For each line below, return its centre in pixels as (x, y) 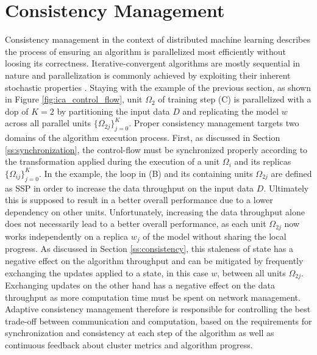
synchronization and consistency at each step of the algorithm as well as (140, 333)
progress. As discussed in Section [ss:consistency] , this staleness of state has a (149, 249)
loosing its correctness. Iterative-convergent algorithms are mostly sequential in (153, 63)
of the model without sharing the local (215, 236)
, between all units (251, 272)
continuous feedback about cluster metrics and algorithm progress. (129, 344)
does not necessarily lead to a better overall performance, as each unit (136, 224)
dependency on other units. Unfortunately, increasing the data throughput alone (155, 211)
